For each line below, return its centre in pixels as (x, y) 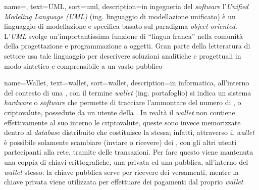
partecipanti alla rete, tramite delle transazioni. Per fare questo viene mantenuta (129, 152)
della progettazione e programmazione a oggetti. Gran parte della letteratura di (127, 46)
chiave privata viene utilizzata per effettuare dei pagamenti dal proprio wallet (124, 182)
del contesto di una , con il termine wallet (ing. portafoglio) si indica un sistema (128, 92)
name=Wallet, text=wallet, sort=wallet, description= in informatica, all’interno (127, 83)
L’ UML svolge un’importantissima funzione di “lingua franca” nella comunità (123, 36)
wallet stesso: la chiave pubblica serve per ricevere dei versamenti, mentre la (121, 172)
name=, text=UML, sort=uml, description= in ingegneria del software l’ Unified (126, 6)
